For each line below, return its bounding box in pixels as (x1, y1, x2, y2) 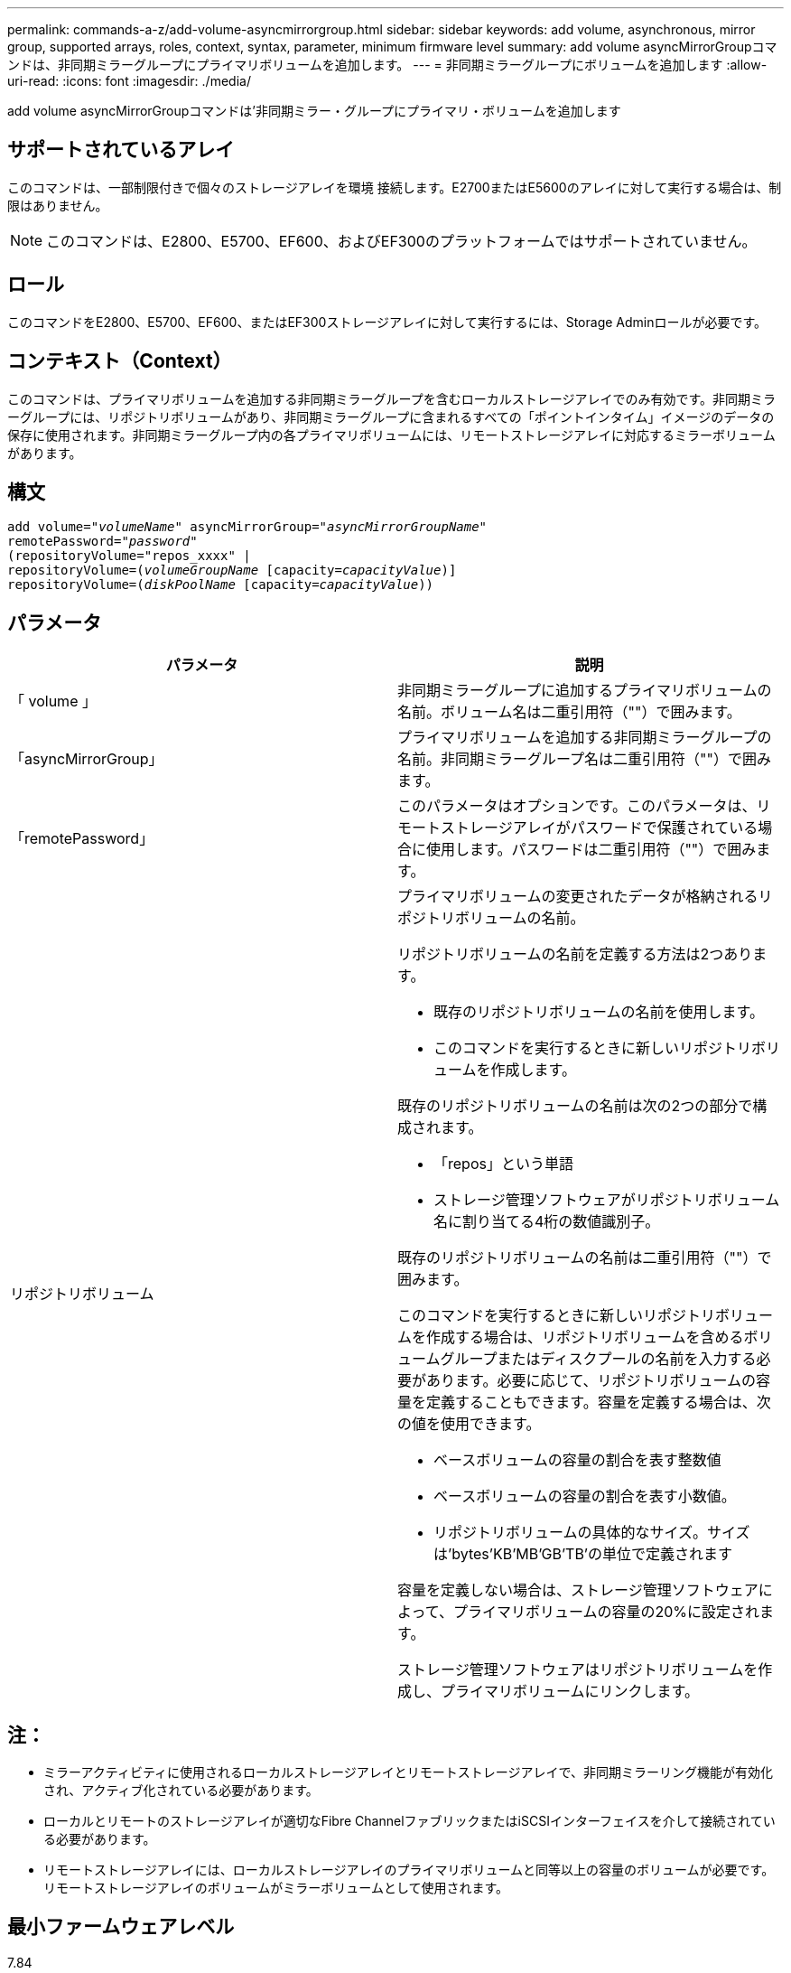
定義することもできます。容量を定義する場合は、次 (426, 1393, 771, 1412)
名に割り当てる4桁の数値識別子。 (433, 1212, 660, 1231)
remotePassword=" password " (7, 534, 198, 549)
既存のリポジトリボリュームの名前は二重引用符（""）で (397, 1248, 772, 1267)
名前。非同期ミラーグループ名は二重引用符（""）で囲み (397, 750, 771, 769)
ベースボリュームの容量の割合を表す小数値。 (433, 1487, 736, 1506)
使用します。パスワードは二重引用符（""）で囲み (426, 840, 757, 859)
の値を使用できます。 (397, 1415, 541, 1434)
